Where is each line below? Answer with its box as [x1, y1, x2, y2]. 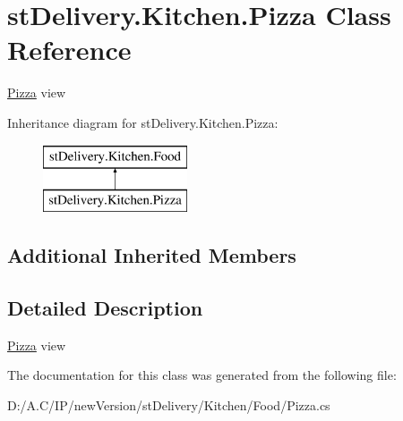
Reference [7, 31, 132, 68]
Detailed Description [7, 293, 203, 321]
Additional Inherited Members [7, 241, 296, 269]
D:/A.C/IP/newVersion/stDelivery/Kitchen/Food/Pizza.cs [7, 395, 330, 414]
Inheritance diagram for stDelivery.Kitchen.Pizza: [7, 113, 279, 131]
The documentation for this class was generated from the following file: [7, 366, 397, 384]
